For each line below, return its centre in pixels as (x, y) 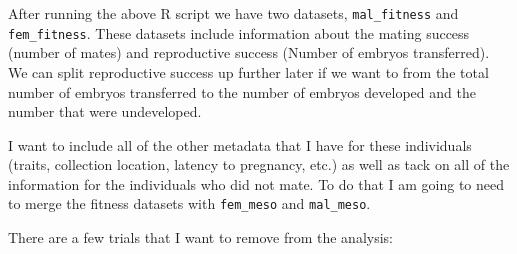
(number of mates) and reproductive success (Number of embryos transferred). (249, 52)
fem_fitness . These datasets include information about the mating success (239, 32)
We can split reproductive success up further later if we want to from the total (248, 71)
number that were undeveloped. (105, 111)
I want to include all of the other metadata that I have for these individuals (240, 144)
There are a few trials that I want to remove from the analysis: (200, 237)
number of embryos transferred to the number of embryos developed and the (242, 91)
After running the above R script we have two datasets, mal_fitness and (233, 13)
